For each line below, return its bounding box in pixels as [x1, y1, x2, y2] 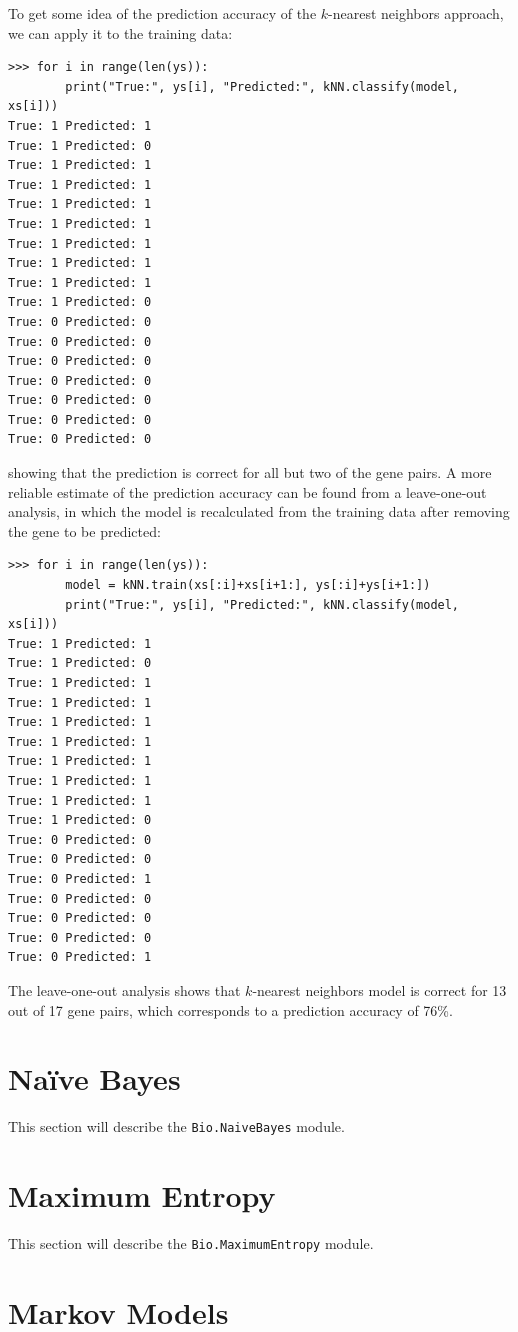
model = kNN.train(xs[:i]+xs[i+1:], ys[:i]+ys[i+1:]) [65, 578, 431, 593]
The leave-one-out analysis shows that [8, 979, 241, 1000]
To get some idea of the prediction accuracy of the [8, 3, 317, 23]
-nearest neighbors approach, [328, 3, 504, 23]
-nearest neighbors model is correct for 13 [252, 979, 507, 1000]
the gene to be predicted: [8, 520, 161, 541]
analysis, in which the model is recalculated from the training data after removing [8, 501, 510, 522]
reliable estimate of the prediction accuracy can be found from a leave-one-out [8, 481, 487, 502]
